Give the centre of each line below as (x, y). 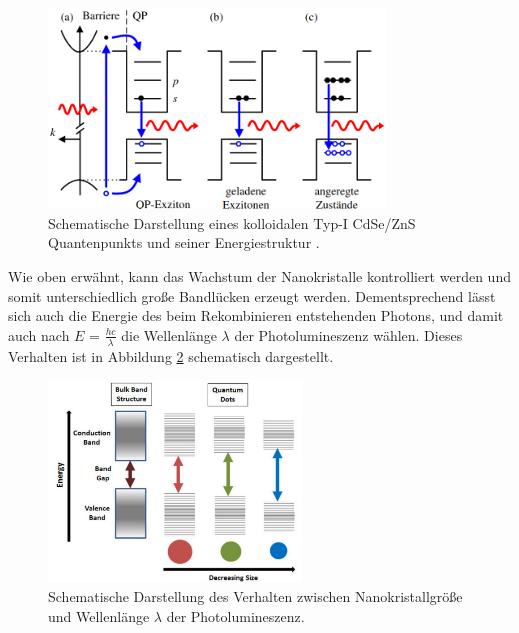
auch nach (39, 334)
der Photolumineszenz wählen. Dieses (348, 334)
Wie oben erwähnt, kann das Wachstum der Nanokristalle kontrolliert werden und (259, 276)
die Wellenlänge (169, 334)
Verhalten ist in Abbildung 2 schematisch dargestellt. (171, 355)
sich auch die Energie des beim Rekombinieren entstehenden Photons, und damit (256, 315)
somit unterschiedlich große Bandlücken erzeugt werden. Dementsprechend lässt (252, 295)
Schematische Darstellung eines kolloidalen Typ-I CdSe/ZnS (232, 222)
